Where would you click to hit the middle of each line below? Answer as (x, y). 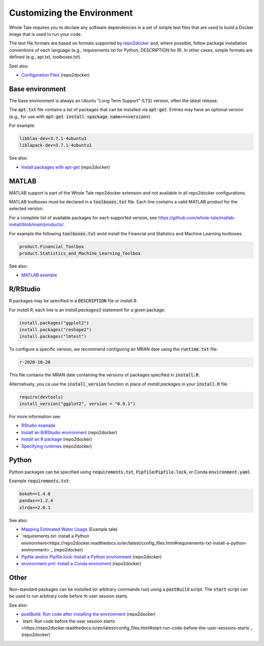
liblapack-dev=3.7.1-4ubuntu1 (55, 145)
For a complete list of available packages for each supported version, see (83, 218)
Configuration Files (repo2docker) (55, 75)
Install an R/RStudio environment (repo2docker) (69, 432)
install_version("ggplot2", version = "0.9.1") (77, 404)
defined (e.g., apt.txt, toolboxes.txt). (45, 57)
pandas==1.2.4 (36, 501)
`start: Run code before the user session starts (68, 621)
